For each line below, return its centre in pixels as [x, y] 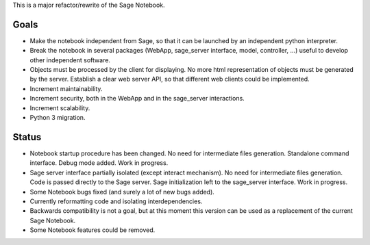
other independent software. [70, 60]
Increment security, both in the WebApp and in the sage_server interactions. [137, 99]
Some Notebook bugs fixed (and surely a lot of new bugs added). [122, 192]
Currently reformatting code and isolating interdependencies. [116, 201]
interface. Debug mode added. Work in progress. [99, 163]
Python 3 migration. [58, 118]
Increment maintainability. [66, 88]
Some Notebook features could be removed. [92, 230]
